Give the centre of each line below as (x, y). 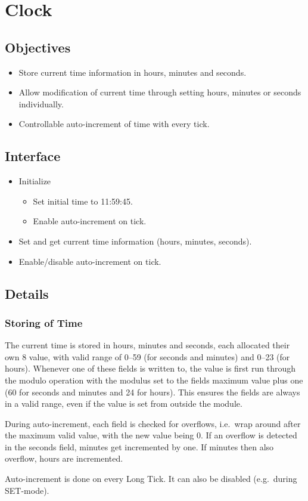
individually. (41, 103)
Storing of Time (44, 322)
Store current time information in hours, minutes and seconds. (133, 72)
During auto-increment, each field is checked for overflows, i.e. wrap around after (153, 423)
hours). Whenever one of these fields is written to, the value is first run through (150, 368)
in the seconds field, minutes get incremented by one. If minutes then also (139, 446)
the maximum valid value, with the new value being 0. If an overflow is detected (151, 435)
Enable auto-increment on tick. (90, 221)
